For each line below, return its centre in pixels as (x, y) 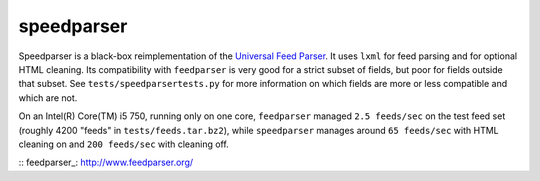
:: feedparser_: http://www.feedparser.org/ (106, 162)
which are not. (48, 97)
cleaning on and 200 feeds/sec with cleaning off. (123, 144)
